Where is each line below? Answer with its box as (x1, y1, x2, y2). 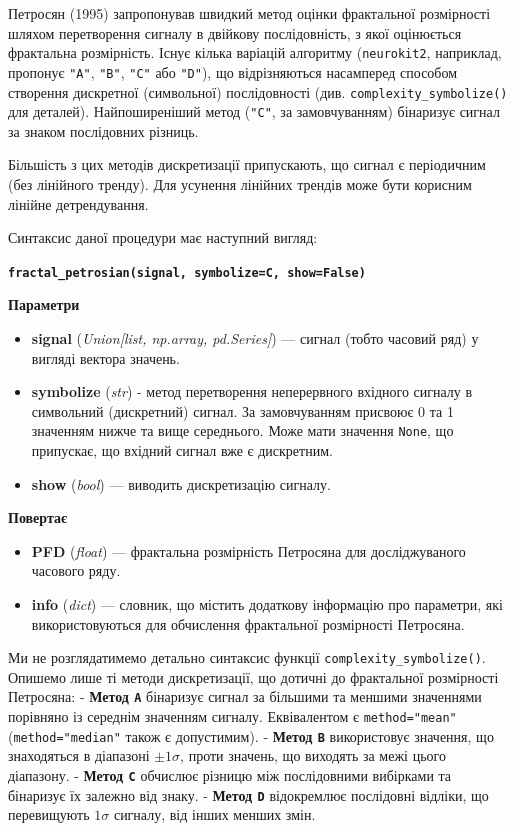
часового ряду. (31, 560, 121, 581)
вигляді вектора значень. (31, 347, 180, 368)
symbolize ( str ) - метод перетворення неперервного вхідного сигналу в (31, 381, 473, 402)
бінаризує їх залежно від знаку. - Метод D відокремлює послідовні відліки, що (8, 784, 489, 805)
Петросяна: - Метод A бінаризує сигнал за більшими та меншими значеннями (8, 686, 482, 707)
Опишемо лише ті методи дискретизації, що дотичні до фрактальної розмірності (8, 666, 499, 687)
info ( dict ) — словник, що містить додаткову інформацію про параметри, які (31, 594, 503, 615)
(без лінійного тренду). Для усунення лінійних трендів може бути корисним (8, 174, 472, 194)
